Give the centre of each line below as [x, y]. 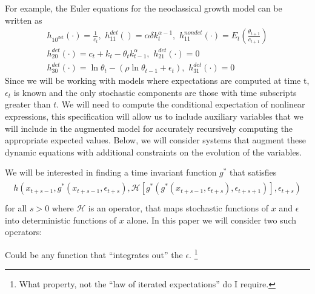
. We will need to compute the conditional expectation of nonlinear [181, 104]
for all [16, 208]
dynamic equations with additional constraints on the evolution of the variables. [154, 152]
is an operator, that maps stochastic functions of [178, 208]
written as [24, 20]
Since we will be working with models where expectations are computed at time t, [157, 80]
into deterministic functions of [61, 220]
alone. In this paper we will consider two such [212, 220]
